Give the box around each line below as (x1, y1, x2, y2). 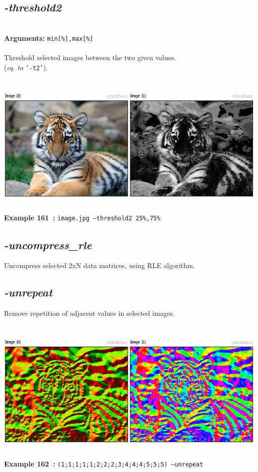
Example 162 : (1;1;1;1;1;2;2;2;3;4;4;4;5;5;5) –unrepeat (4, 458, 203, 469)
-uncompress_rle (4, 237, 92, 252)
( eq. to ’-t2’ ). (4, 62, 48, 72)
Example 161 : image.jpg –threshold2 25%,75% (4, 212, 161, 223)
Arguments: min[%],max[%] (4, 32, 93, 43)
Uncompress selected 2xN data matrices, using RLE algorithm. (4, 260, 195, 271)
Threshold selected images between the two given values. (4, 52, 176, 63)
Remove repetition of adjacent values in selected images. (4, 308, 175, 318)
